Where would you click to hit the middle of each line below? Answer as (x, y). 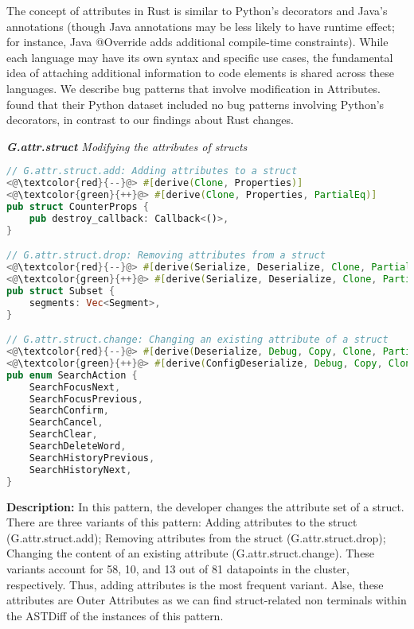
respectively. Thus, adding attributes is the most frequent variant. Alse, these (195, 584)
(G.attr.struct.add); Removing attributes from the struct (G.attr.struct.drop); (196, 537)
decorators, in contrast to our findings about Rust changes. (150, 120)
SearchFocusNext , (75, 387)
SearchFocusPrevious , (86, 399)
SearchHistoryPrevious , (92, 458)
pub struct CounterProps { (78, 206)
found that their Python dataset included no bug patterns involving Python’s (195, 104)
